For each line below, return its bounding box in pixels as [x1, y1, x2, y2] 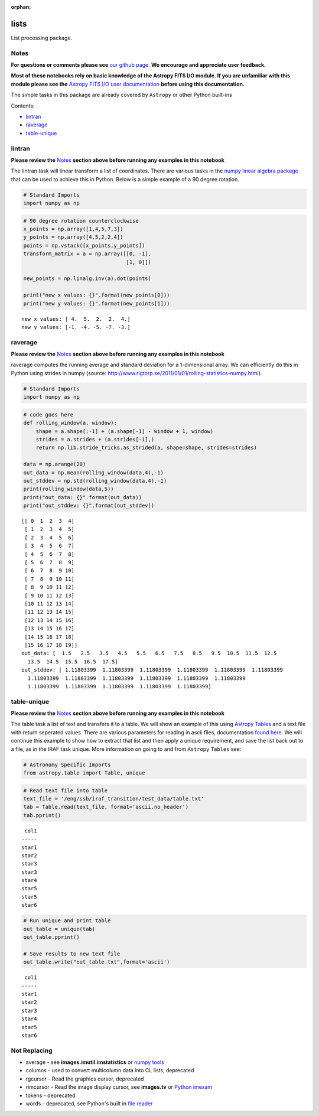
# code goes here [23, 411, 74, 418]
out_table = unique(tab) [23, 925, 96, 932]
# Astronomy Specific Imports [23, 761, 111, 768]
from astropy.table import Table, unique [23, 769, 145, 776]
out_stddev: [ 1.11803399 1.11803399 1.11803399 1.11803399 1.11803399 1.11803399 [21, 666, 284, 673]
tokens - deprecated [25, 1092, 76, 1099]
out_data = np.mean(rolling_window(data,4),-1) [23, 469, 164, 476]
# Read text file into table [23, 787, 108, 794]
